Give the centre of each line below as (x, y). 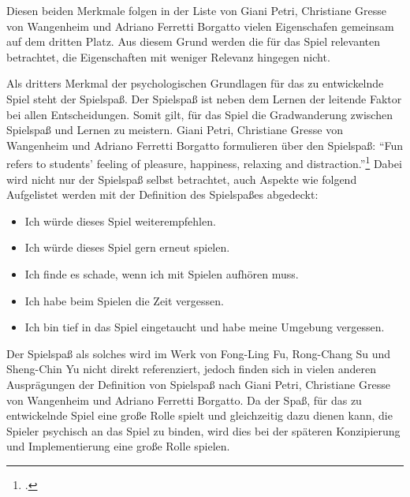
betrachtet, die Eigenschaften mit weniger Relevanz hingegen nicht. (168, 56)
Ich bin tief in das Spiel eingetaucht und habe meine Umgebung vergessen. (205, 327)
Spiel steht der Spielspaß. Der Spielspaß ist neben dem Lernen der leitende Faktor (204, 98)
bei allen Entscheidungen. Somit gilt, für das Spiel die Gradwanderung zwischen (199, 114)
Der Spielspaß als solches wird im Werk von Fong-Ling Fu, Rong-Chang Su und (199, 353)
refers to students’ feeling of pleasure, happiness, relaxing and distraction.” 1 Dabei (204, 162)
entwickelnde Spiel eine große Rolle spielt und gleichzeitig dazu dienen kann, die (199, 415)
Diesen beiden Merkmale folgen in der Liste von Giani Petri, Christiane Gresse (197, 10)
